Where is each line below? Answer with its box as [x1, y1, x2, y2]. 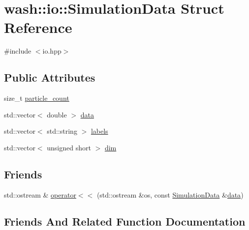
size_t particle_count [4, 93, 69, 103]
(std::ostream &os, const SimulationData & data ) [96, 189, 244, 200]
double [47, 109, 67, 119]
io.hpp [42, 46, 62, 56]
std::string [47, 126, 77, 136]
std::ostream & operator [4, 189, 76, 200]
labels [91, 126, 108, 136]
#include [4, 46, 31, 56]
